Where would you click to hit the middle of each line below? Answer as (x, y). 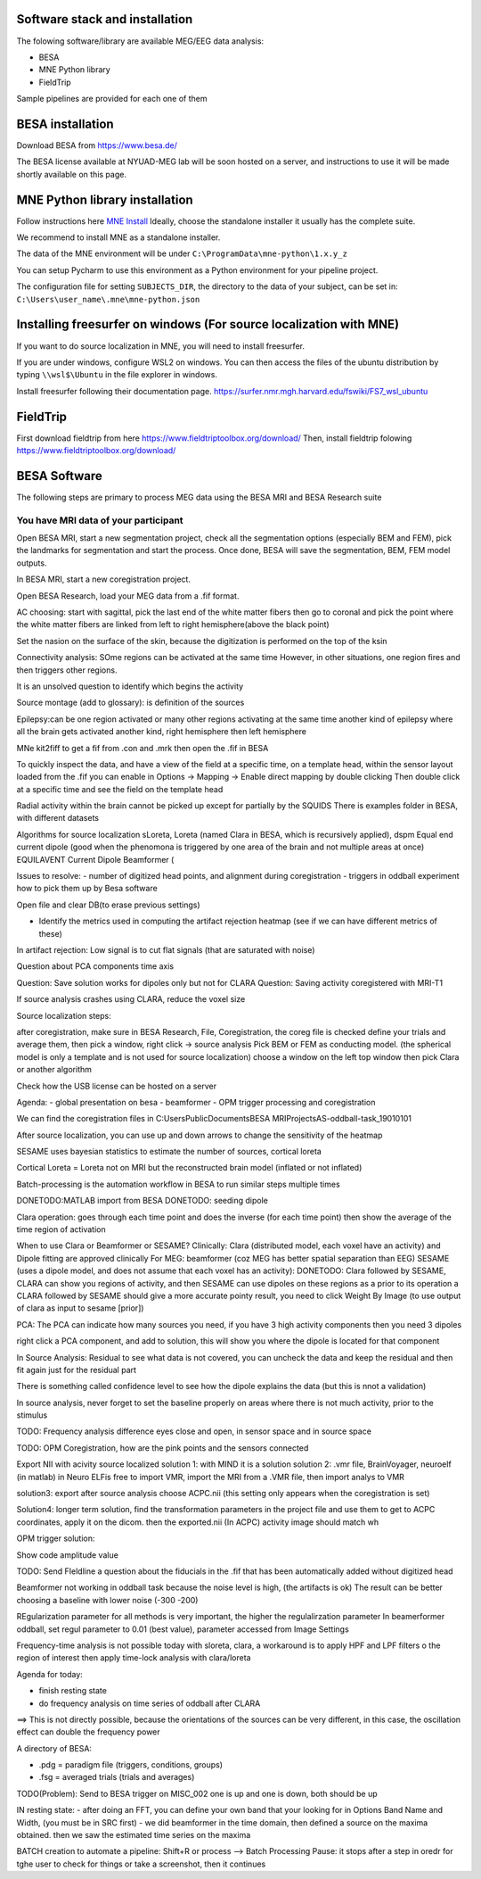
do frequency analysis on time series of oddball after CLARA (150, 1703)
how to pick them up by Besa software (87, 889)
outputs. (32, 563)
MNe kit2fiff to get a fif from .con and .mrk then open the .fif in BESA (143, 748)
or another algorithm (54, 1070)
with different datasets (58, 818)
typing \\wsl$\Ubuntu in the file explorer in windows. (117, 375)
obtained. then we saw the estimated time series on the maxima (134, 1835)
